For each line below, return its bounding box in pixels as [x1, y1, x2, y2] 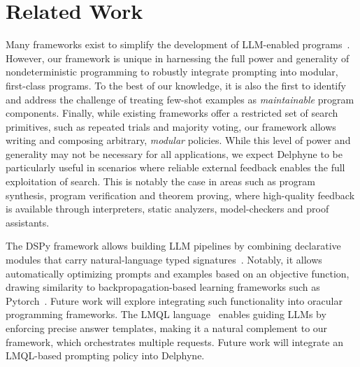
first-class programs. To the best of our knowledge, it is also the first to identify [6, 78, 346, 92]
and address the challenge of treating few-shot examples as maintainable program [6, 92, 354, 106]
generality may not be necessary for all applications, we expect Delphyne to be [6, 146, 343, 161]
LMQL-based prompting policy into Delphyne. [6, 348, 205, 363]
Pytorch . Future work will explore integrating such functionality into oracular [6, 293, 343, 308]
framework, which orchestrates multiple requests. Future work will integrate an [6, 334, 344, 349]
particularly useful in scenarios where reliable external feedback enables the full [6, 160, 345, 175]
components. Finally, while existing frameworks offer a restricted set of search [6, 106, 338, 120]
